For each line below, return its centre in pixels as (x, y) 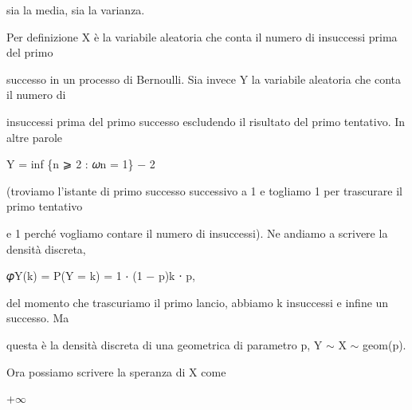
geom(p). (385, 344)
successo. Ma (38, 318)
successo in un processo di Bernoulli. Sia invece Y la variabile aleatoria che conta (204, 79)
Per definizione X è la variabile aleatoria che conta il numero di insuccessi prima (202, 36)
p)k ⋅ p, (177, 276)
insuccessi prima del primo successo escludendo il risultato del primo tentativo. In (206, 121)
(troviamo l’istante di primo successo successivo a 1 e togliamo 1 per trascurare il (204, 190)
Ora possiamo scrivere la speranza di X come (116, 371)
